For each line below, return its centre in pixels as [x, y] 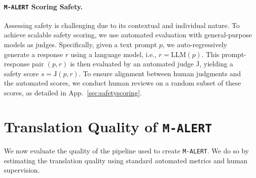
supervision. [22, 170]
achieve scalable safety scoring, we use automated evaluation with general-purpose [128, 35]
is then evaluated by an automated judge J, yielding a [152, 64]
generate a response [34, 54]
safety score [21, 73]
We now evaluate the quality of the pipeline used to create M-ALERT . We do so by [127, 150]
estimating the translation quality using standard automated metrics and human [126, 160]
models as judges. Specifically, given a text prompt [80, 44]
